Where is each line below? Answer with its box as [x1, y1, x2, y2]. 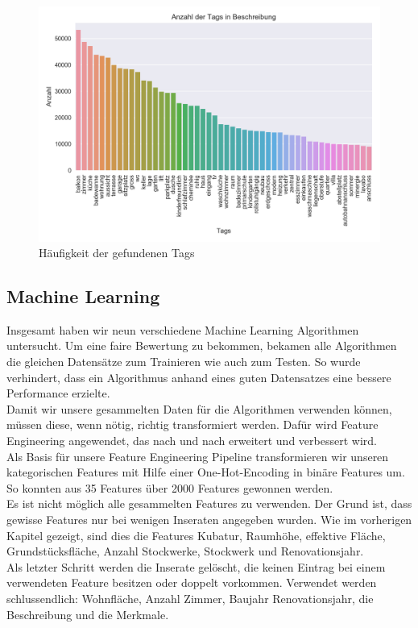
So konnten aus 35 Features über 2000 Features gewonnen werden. [6, 479, 333, 496]
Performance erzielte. [6, 385, 110, 401]
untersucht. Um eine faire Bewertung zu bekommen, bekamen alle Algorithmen [6, 337, 397, 354]
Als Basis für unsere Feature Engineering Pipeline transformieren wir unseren [6, 447, 389, 464]
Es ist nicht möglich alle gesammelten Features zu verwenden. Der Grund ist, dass [6, 495, 412, 512]
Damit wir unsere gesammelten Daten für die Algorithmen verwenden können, [6, 400, 392, 417]
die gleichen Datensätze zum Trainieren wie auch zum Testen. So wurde [6, 353, 361, 370]
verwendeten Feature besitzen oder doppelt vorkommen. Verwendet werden [6, 574, 377, 591]
